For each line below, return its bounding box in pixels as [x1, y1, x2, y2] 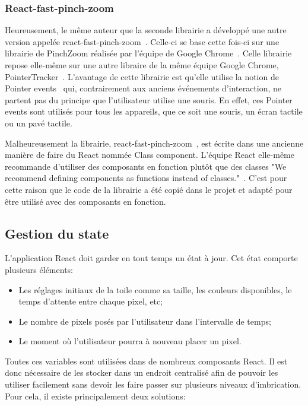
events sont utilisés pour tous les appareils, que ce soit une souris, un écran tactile [5, 105, 303, 118]
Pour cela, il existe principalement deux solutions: [5, 389, 186, 402]
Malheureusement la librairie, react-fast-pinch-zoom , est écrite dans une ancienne [5, 137, 304, 149]
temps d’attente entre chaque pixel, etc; [18, 295, 163, 307]
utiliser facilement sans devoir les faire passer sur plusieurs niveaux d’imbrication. [5, 378, 301, 391]
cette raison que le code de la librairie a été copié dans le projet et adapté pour [5, 183, 293, 195]
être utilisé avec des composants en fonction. [5, 195, 166, 207]
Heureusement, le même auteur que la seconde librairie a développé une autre [5, 24, 287, 36]
